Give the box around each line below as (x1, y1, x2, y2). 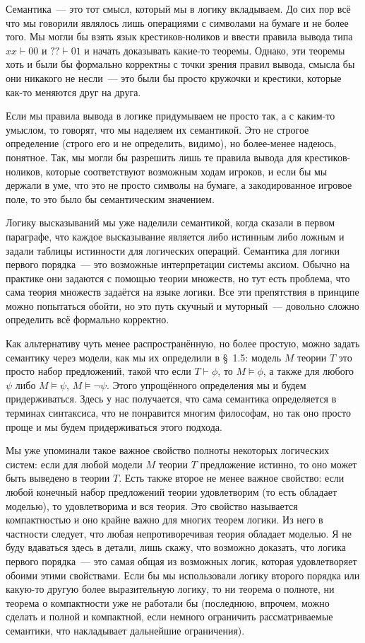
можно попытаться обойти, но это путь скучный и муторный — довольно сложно (6, 298, 359, 313)
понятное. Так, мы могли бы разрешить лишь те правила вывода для (6, 149, 301, 164)
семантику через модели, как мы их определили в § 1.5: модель (6, 349, 282, 364)
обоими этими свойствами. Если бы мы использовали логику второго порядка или (6, 567, 360, 582)
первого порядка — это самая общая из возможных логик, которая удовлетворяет (6, 553, 357, 568)
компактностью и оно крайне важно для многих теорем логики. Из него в (6, 512, 323, 527)
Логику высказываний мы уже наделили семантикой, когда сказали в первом (6, 215, 335, 230)
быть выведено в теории (6, 470, 110, 485)
